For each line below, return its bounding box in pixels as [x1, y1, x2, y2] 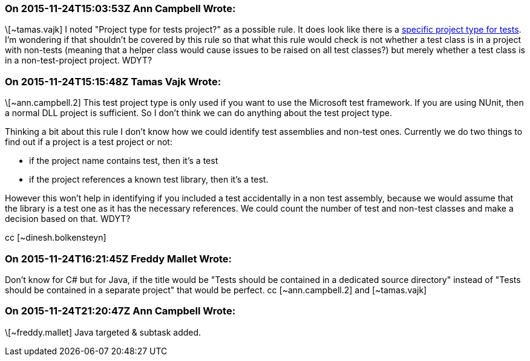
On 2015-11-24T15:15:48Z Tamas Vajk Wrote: [5, 75, 221, 88]
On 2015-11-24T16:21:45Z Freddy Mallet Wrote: [5, 252, 232, 265]
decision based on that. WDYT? [5, 213, 131, 224]
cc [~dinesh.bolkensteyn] [5, 232, 106, 243]
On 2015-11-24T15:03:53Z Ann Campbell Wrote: [5, 2, 236, 15]
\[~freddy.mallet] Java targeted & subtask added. [5, 327, 201, 337]
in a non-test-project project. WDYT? [5, 55, 152, 66]
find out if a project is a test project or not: [5, 137, 172, 148]
